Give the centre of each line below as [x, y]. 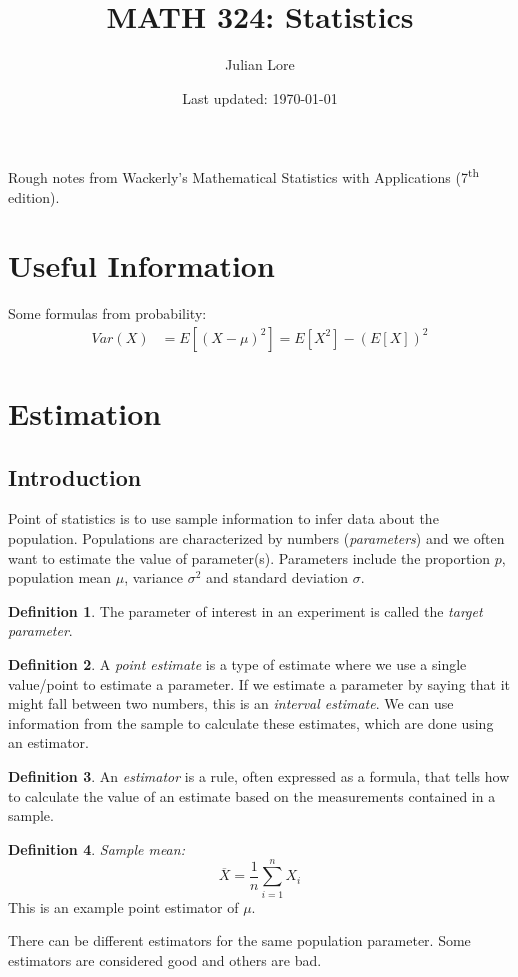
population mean [60, 577]
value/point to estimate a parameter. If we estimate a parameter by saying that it [259, 683]
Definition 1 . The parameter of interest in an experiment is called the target [245, 610]
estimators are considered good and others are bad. [165, 959]
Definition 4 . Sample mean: [96, 848]
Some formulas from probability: [107, 313]
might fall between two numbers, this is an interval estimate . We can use [231, 703]
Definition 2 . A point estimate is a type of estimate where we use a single [237, 664]
